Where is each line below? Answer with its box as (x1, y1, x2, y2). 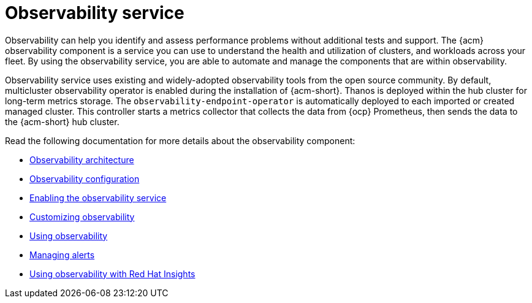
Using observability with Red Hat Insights (29, 268, 196, 279)
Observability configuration (29, 173, 140, 184)
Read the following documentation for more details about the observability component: (5, 135, 355, 146)
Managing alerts (29, 249, 95, 260)
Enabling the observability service (29, 192, 167, 203)
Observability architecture (29, 154, 134, 165)
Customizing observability (29, 211, 135, 222)
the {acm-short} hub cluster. (5, 116, 120, 127)
